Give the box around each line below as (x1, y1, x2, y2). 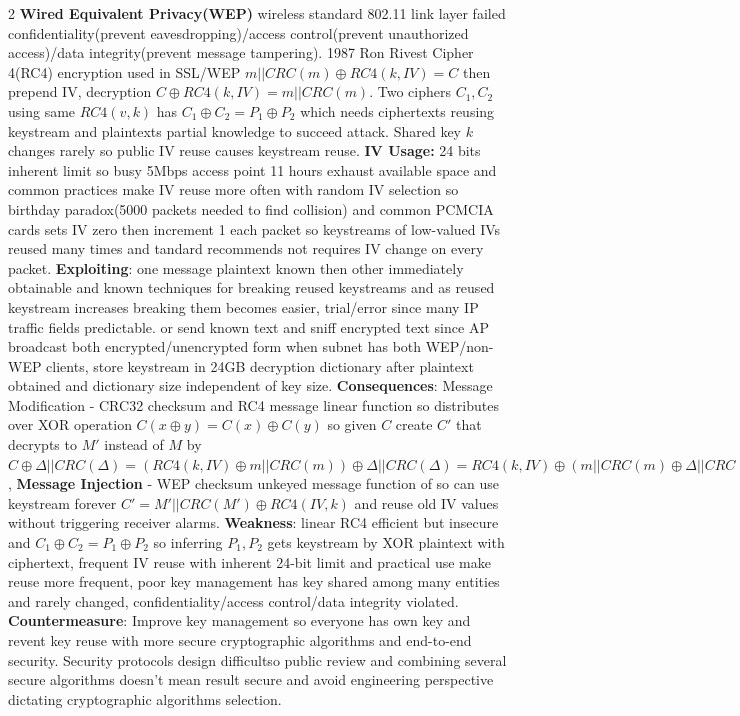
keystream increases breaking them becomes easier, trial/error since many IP (8, 296, 479, 317)
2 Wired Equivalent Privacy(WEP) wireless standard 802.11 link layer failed (8, 3, 506, 23)
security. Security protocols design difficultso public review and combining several (8, 649, 507, 670)
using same (8, 100, 76, 121)
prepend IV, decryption (8, 81, 152, 102)
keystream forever (8, 492, 117, 513)
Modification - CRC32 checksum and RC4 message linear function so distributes (8, 394, 499, 415)
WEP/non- (425, 336, 494, 357)
